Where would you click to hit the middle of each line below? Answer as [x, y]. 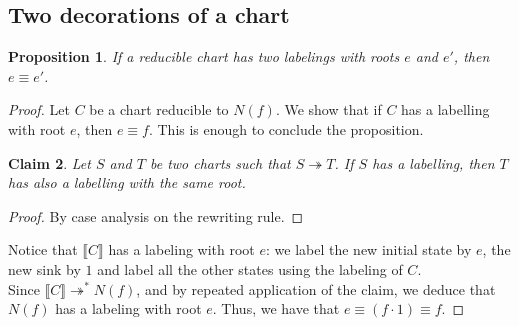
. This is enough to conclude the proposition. [286, 128]
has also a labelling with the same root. [127, 182]
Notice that [43, 249]
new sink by [44, 268]
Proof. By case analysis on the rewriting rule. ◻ [156, 215]
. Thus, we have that [276, 308]
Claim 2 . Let [49, 162]
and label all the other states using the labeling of [250, 268]
